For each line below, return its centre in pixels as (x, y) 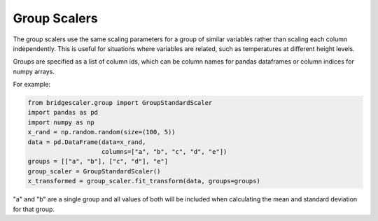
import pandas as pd (63, 113)
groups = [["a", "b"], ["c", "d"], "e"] (98, 162)
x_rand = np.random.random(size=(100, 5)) (101, 132)
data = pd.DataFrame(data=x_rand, (87, 142)
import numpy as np (61, 122)
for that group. (34, 209)
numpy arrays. (34, 71)
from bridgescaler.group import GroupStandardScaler (120, 103)
